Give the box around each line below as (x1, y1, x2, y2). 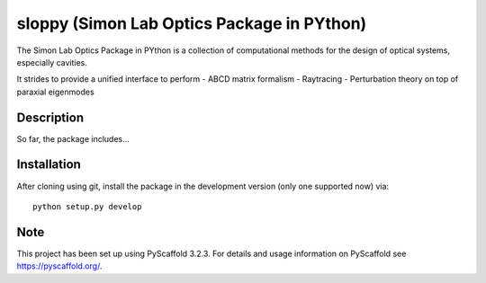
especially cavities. (16, 57, 87, 67)
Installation (16, 157, 81, 172)
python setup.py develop (32, 201, 142, 211)
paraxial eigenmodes (16, 86, 94, 97)
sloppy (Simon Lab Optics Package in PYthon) (16, 13, 367, 33)
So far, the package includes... (16, 133, 130, 144)
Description (16, 110, 85, 125)
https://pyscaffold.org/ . (16, 261, 103, 271)
